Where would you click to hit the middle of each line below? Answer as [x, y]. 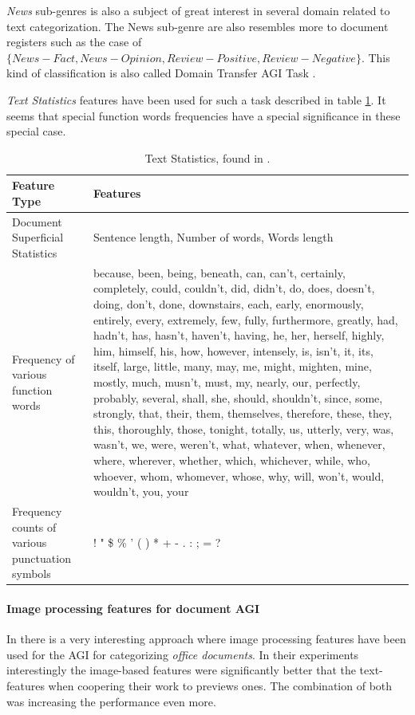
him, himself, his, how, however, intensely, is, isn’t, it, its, [233, 350]
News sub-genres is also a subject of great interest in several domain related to [198, 10]
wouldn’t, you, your [141, 491]
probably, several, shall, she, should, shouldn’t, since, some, [238, 397]
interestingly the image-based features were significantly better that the [181, 670]
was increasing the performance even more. [111, 701]
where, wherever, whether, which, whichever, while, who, [231, 460]
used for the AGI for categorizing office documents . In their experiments [183, 654]
